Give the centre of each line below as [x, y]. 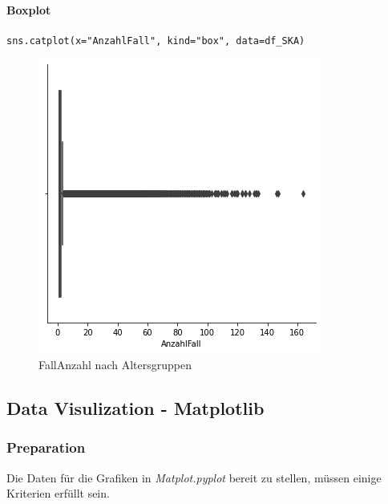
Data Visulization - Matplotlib [135, 407]
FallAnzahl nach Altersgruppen [115, 364]
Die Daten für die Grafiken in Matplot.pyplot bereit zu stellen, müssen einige [194, 477]
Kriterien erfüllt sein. [58, 493]
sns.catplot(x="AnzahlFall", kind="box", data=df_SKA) [156, 41]
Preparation [46, 447]
